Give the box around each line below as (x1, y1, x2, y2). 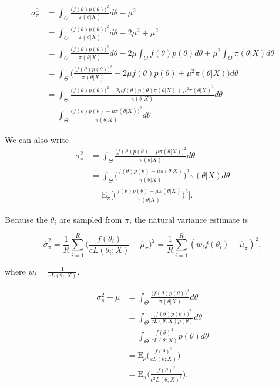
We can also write (5, 133, 69, 145)
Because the (5, 213, 48, 225)
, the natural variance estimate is (129, 213, 248, 225)
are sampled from (59, 213, 122, 225)
